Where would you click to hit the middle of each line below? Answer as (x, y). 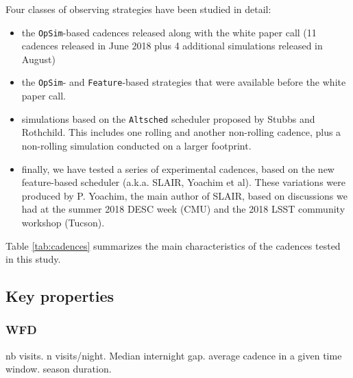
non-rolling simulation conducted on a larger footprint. (136, 145)
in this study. (33, 259)
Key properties (60, 296)
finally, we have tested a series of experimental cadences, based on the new (178, 168)
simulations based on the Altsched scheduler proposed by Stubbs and (168, 118)
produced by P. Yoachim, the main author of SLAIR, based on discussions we (184, 195)
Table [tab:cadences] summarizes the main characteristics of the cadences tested (173, 245)
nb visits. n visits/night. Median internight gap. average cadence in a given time (174, 355)
